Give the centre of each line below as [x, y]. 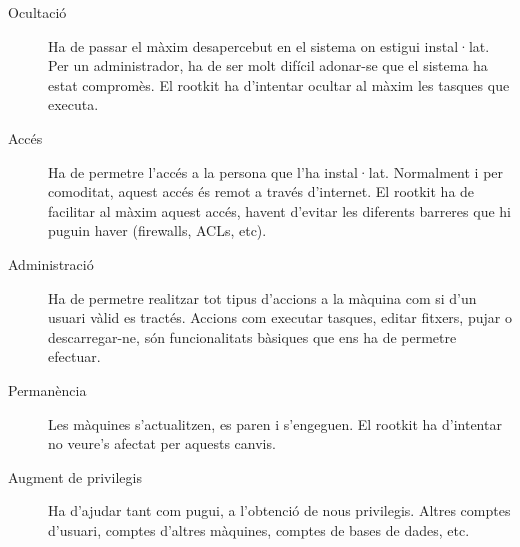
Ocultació [37, 12]
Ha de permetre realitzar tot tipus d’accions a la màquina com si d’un [262, 297]
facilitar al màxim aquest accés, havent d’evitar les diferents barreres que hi [279, 210]
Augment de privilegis [75, 476]
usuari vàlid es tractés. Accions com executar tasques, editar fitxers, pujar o [280, 317]
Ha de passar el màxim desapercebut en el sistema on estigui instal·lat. [269, 45]
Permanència [47, 389]
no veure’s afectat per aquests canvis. [162, 443]
